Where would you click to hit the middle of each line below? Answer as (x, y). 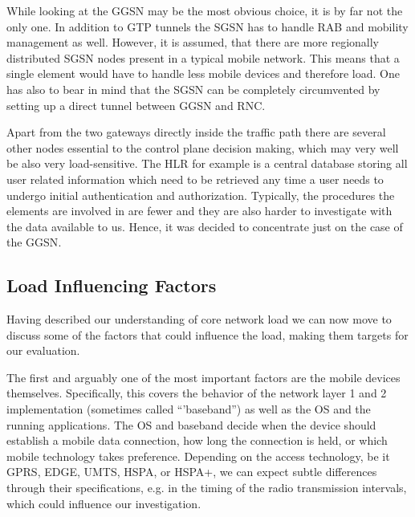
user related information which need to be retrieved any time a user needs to (195, 179)
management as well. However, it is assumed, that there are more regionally (193, 42)
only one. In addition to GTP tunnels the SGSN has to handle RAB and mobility (207, 26)
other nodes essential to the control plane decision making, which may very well (203, 147)
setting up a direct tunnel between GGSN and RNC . (136, 105)
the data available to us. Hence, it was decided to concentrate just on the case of (205, 226)
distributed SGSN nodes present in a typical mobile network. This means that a (203, 57)
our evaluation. (43, 350)
